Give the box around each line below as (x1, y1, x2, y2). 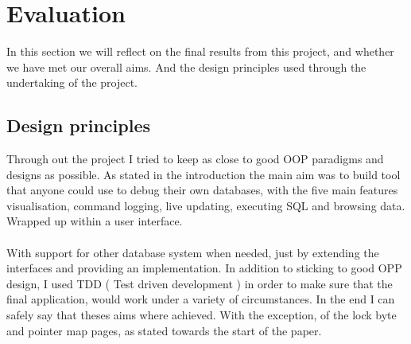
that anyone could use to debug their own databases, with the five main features (6, 182, 398, 198)
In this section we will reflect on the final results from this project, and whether (6, 43, 394, 60)
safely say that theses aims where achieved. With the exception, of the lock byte (6, 307, 397, 323)
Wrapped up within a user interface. (6, 213, 183, 229)
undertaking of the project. (6, 74, 138, 91)
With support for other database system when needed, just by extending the (6, 244, 379, 260)
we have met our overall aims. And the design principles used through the (6, 58, 366, 75)
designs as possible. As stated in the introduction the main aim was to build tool (6, 166, 401, 182)
